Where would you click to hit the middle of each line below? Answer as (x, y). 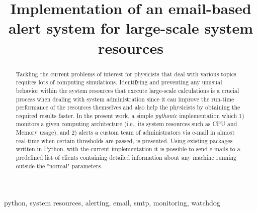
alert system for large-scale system (131, 28)
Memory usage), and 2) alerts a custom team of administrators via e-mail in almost (125, 132)
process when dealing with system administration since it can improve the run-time (125, 99)
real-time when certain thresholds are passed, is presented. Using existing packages (124, 140)
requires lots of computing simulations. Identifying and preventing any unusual (119, 82)
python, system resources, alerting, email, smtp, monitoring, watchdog (112, 203)
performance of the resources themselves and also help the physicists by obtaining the (128, 107)
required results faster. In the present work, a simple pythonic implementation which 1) (130, 115)
